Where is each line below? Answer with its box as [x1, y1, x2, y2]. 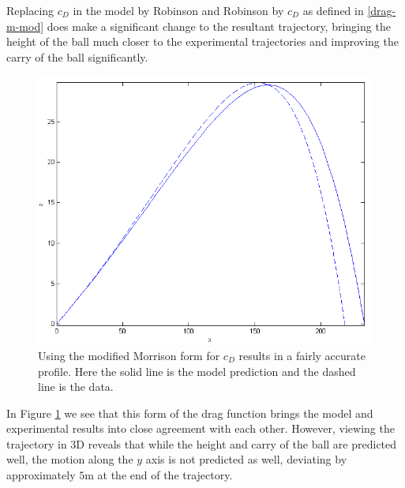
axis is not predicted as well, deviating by [145, 451, 347, 467]
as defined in [302, 2, 364, 18]
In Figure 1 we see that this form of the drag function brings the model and [6, 404, 373, 421]
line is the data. [38, 378, 114, 395]
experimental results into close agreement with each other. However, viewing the [6, 420, 395, 437]
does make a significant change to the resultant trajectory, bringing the [47, 17, 391, 34]
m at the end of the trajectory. [84, 467, 233, 483]
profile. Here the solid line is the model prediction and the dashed [38, 362, 356, 379]
